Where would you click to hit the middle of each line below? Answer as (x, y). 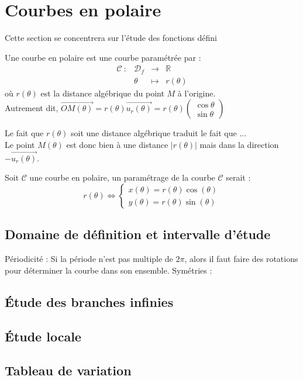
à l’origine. (197, 93)
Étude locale (43, 336)
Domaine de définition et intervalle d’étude (138, 234)
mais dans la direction (239, 145)
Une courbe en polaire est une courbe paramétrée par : (103, 57)
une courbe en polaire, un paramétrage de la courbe (122, 177)
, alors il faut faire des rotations (241, 259)
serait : (238, 177)
